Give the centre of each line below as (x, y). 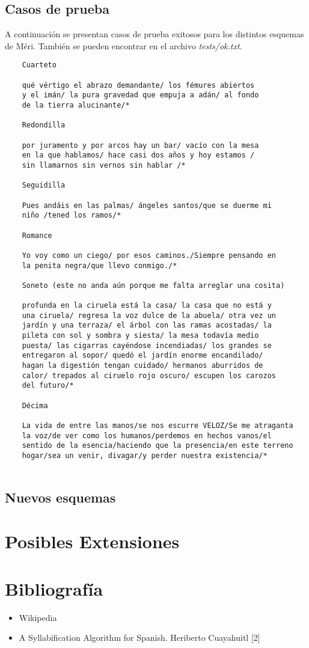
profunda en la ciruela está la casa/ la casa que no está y (147, 306)
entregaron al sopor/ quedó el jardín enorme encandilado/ (142, 356)
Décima (35, 405)
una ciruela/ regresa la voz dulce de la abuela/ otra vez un (149, 315)
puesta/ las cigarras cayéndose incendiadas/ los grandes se (147, 345)
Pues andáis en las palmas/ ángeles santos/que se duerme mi (147, 205)
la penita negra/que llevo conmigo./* (99, 265)
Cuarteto (39, 65)
